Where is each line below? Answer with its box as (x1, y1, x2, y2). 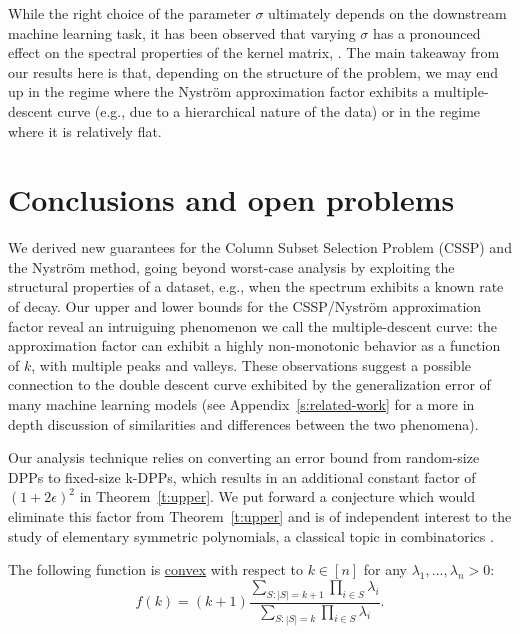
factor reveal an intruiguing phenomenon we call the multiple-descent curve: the (8, 315, 498, 336)
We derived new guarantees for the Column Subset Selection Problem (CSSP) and (8, 237, 512, 258)
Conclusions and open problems (8, 179, 455, 220)
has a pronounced (372, 22, 481, 43)
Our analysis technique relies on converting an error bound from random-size (8, 447, 480, 468)
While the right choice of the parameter (8, 3, 251, 23)
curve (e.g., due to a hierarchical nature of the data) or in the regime (57, 100, 481, 121)
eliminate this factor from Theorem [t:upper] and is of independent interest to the (8, 506, 512, 526)
